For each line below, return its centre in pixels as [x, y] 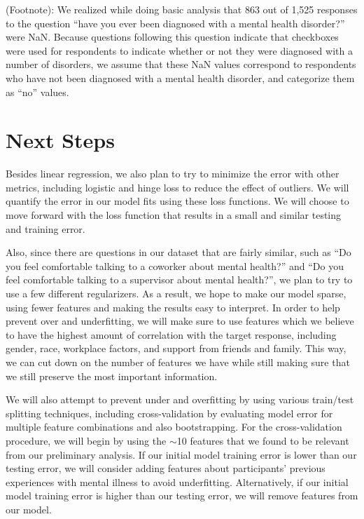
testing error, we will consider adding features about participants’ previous [166, 468]
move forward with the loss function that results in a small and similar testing [174, 215]
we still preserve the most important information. [112, 376]
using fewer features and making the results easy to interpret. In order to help [173, 307]
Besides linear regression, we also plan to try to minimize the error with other [173, 174]
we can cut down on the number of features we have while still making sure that [178, 362]
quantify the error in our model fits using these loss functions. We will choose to [177, 201]
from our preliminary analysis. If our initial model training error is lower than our [181, 454]
